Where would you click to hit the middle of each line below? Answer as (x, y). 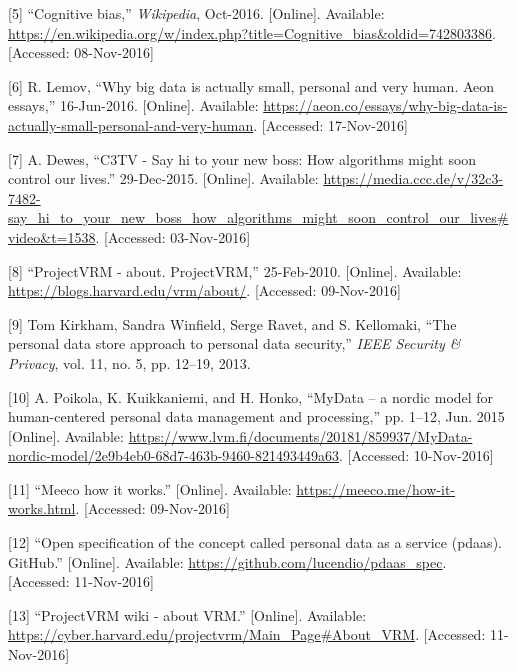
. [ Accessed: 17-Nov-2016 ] (330, 124)
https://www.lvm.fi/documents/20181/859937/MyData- (300, 435)
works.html (42, 508)
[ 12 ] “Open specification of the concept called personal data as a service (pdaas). (255, 542)
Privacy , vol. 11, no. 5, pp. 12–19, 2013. (129, 362)
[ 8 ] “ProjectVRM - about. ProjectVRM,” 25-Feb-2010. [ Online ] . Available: (235, 270)
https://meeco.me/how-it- (376, 488)
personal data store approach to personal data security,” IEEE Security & (234, 343)
